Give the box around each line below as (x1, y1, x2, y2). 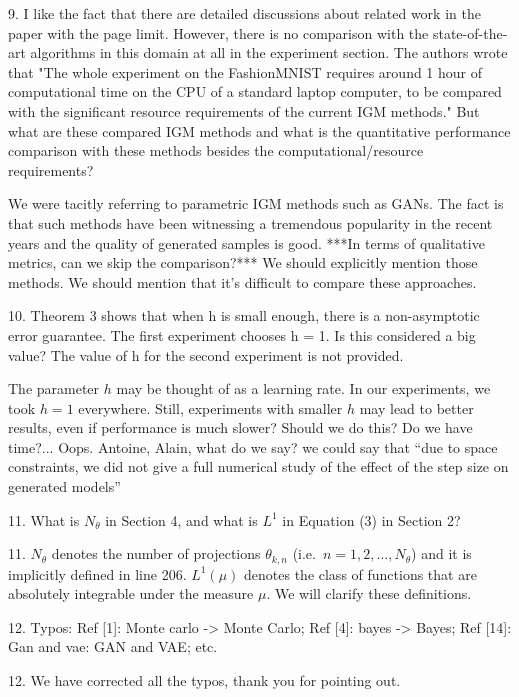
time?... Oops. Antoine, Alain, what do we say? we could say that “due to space (8, 436, 498, 457)
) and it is (411, 543, 472, 564)
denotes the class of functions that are (244, 563, 477, 584)
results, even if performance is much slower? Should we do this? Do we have (8, 417, 473, 438)
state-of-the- (432, 22, 508, 43)
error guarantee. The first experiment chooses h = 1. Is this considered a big (8, 324, 476, 345)
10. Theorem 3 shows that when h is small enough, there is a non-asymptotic (8, 305, 480, 326)
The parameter (8, 378, 100, 399)
